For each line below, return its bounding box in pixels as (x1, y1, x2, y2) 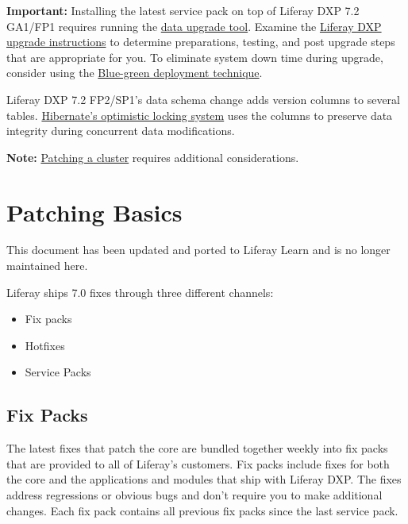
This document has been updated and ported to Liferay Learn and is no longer (6, 241, 391, 258)
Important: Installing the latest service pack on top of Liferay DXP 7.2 (6, 2, 360, 18)
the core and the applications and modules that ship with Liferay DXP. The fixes (6, 471, 402, 487)
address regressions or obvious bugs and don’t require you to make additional (6, 487, 383, 503)
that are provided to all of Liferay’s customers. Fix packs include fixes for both (6, 455, 390, 472)
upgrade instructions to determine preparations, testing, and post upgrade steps (6, 33, 395, 50)
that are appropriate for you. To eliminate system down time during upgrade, (6, 48, 383, 65)
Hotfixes (25, 337, 65, 353)
